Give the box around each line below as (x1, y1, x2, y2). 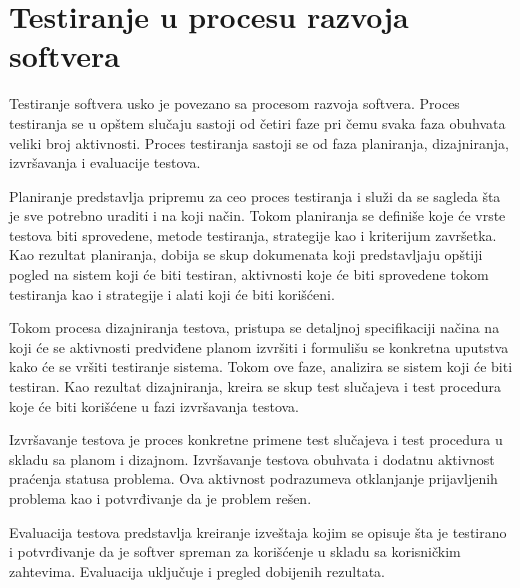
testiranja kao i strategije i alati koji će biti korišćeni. (9, 283, 335, 304)
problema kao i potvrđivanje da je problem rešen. (9, 488, 312, 508)
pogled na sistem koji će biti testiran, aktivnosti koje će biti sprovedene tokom (9, 264, 489, 285)
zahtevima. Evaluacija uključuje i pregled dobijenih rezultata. (9, 560, 385, 581)
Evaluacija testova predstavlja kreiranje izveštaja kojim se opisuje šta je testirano (9, 521, 507, 542)
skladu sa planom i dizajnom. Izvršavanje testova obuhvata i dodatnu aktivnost (9, 448, 495, 469)
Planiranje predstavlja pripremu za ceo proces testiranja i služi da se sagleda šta (9, 185, 501, 206)
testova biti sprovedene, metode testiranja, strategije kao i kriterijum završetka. (9, 224, 497, 245)
